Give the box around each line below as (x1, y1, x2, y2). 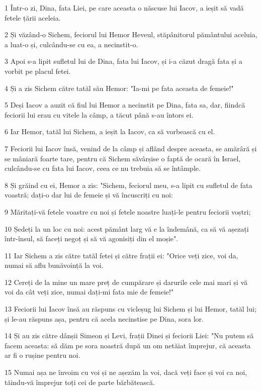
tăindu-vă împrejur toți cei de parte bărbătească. (5, 376, 155, 387)
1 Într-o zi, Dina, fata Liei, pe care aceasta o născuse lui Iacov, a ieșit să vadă (5, 3, 244, 13)
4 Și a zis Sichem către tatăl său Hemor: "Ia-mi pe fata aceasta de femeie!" (5, 82, 234, 93)
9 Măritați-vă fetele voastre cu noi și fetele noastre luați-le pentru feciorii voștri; (5, 206, 251, 217)
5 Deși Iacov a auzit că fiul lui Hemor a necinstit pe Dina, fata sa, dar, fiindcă (5, 100, 245, 110)
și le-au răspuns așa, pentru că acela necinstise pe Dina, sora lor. (5, 313, 204, 324)
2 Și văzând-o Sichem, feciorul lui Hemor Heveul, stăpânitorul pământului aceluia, (5, 29, 257, 40)
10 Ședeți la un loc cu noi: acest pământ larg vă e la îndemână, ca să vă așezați (5, 223, 249, 234)
